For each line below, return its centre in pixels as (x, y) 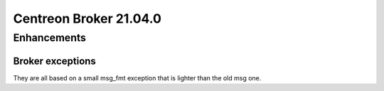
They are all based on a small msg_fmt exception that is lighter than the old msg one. (137, 77)
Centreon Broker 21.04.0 (87, 18)
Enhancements (50, 38)
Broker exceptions (54, 61)
